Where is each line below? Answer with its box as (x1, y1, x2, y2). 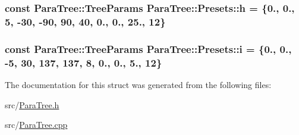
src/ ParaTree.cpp (5, 118, 68, 131)
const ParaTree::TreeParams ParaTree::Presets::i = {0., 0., (5, 41, 292, 56)
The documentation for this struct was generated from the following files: (5, 78, 272, 90)
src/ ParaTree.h (5, 98, 59, 111)
